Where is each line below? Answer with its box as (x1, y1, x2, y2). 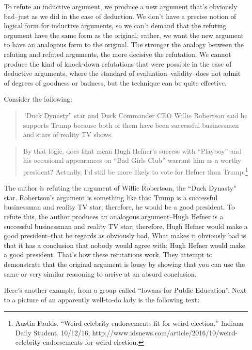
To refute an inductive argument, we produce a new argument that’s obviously (4, 1, 237, 11)
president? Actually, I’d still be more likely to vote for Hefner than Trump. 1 (23, 165, 248, 176)
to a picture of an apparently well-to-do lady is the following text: (4, 294, 200, 304)
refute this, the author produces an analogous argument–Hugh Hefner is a (4, 211, 223, 221)
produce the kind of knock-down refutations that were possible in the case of (4, 58, 232, 69)
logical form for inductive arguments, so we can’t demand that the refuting (4, 20, 226, 31)
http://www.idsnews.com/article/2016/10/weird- (92, 327, 237, 337)
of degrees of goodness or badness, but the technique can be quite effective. (4, 77, 227, 87)
